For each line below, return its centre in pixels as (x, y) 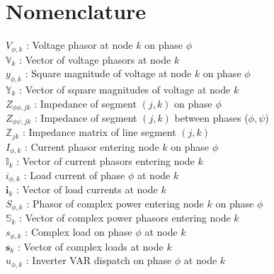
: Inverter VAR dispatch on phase (99, 260)
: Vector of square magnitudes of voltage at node (125, 89)
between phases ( (211, 118)
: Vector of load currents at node (87, 189)
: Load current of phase (74, 175)
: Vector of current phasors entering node (105, 161)
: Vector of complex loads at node (90, 246)
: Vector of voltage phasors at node (95, 59)
